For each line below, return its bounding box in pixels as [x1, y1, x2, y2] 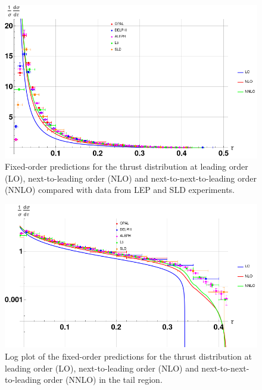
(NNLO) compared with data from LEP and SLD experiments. [5, 183, 235, 196]
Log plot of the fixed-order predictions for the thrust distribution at [5, 350, 252, 363]
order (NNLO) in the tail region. [43, 373, 163, 386]
